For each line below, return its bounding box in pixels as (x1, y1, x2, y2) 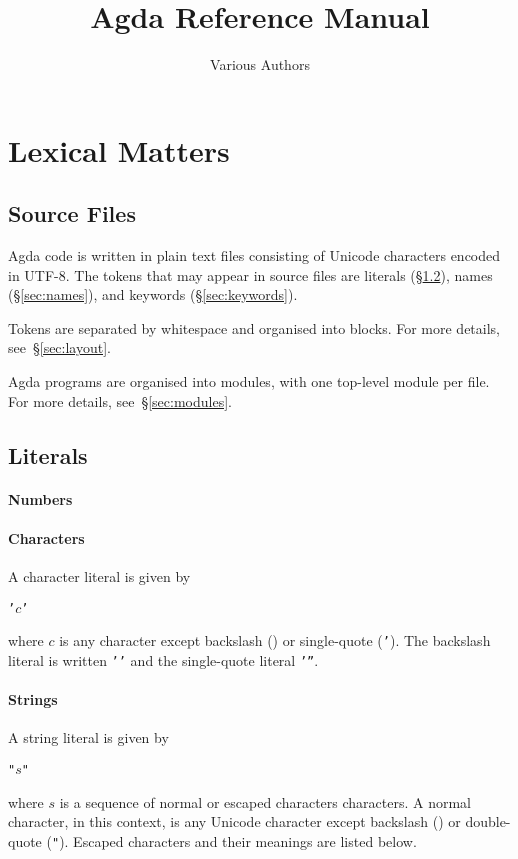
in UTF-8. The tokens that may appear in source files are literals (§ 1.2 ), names (8, 264, 493, 285)
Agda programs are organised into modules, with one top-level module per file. (8, 371, 490, 392)
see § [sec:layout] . (8, 337, 111, 358)
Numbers (8, 488, 73, 509)
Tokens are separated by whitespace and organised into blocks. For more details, (8, 317, 500, 338)
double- (465, 811, 511, 832)
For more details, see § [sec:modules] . (8, 390, 232, 411)
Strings (8, 689, 58, 710)
